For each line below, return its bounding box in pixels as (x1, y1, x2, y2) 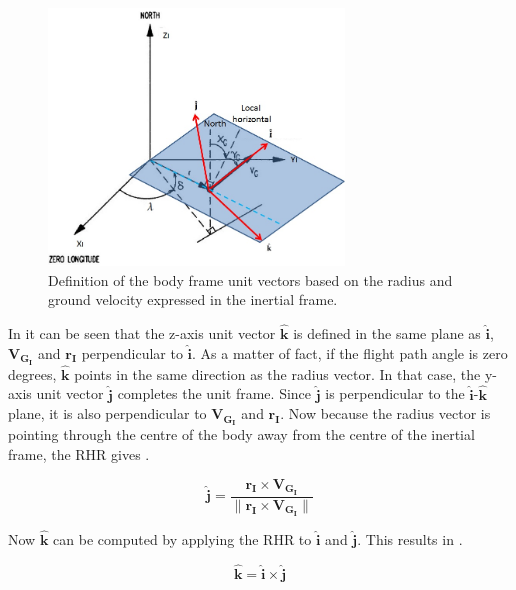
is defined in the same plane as (293, 322, 481, 343)
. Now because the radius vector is (280, 403, 491, 424)
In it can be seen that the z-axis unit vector (8, 322, 276, 343)
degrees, (8, 363, 57, 384)
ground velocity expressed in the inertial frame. (48, 289, 338, 310)
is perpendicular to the (325, 383, 465, 404)
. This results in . (357, 529, 463, 550)
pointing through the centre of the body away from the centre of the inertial (8, 424, 475, 445)
